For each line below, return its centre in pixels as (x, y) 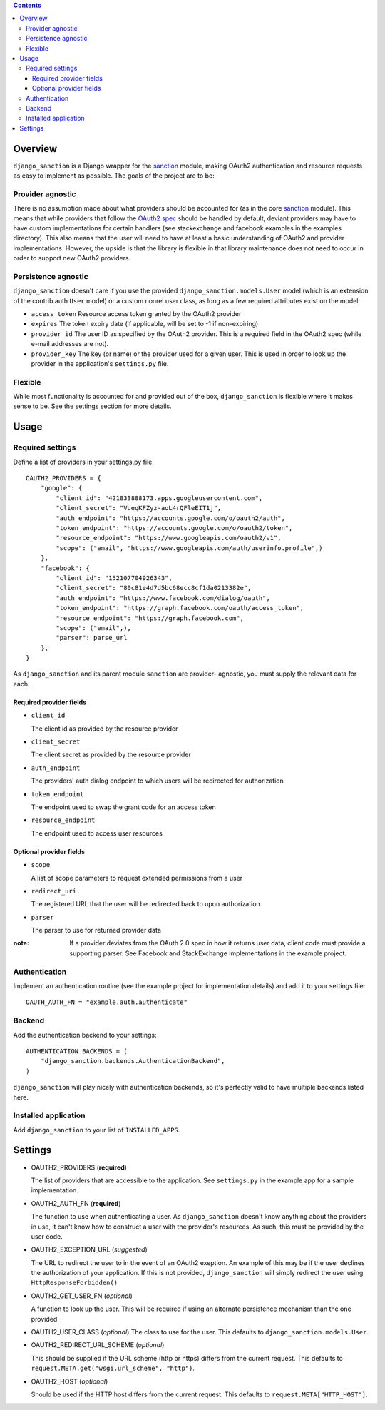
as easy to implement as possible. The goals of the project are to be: (114, 176)
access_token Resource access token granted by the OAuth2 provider (136, 314)
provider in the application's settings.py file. (100, 363)
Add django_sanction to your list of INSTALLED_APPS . (97, 1130)
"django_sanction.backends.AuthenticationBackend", (133, 1061)
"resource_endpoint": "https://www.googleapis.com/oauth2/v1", (169, 538)
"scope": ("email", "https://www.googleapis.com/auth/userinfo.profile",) (189, 548)
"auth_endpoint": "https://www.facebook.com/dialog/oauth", (163, 598)
